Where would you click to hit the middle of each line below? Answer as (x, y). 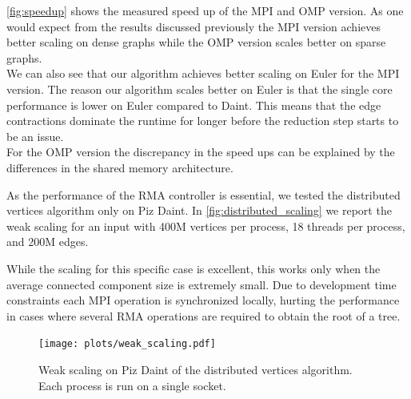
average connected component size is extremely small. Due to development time (202, 284)
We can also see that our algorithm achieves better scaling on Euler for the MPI (203, 73)
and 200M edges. (48, 242)
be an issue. (35, 136)
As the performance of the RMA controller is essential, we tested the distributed (204, 194)
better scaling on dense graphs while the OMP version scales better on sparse (196, 42)
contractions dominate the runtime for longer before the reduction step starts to (203, 121)
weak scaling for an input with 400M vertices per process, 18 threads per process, (206, 226)
